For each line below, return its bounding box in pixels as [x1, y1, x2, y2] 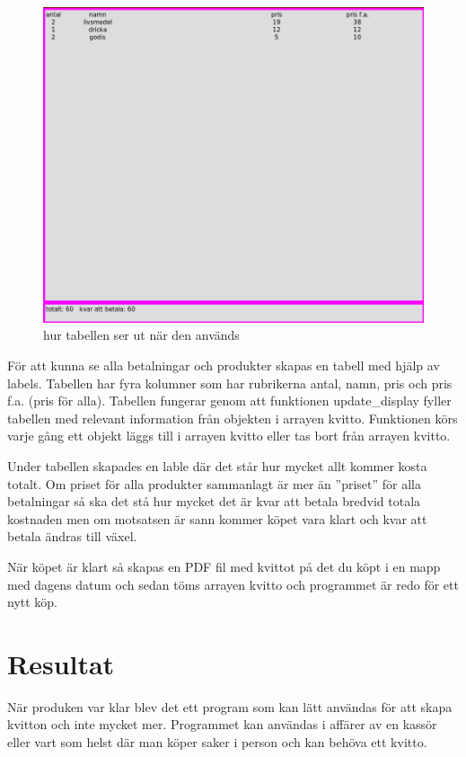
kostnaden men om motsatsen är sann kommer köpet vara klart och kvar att [7, 509, 427, 528]
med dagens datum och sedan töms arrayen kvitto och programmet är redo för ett [7, 574, 459, 593]
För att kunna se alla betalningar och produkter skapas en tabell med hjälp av [7, 356, 440, 375]
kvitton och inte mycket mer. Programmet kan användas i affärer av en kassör [7, 715, 437, 734]
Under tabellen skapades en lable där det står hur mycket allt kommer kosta [7, 456, 427, 475]
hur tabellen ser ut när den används [43, 325, 240, 344]
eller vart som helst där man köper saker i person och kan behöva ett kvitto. [7, 733, 427, 752]
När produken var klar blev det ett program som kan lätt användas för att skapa [7, 697, 453, 716]
